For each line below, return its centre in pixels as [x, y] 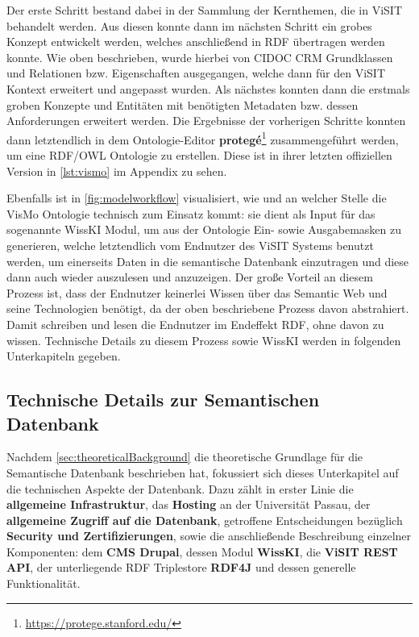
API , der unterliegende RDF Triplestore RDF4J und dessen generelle [181, 567]
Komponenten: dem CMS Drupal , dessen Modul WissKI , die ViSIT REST [202, 551]
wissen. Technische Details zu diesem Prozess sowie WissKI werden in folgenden [204, 340]
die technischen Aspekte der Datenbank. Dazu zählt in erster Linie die [180, 488]
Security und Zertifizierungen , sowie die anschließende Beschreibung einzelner [209, 536]
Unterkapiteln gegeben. [64, 356]
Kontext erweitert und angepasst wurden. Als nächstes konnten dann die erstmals [208, 88]
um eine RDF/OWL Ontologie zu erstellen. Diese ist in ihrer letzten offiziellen [199, 155]
